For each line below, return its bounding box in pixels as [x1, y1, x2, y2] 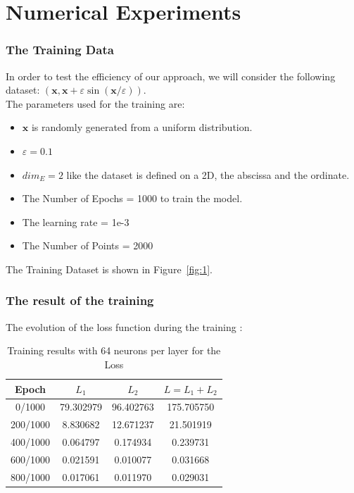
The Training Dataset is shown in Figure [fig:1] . [6, 261, 213, 276]
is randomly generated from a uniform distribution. [31, 120, 253, 135]
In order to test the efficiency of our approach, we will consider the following [6, 68, 336, 83]
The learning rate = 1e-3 [22, 214, 129, 229]
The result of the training [6, 292, 154, 309]
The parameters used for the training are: [6, 96, 185, 111]
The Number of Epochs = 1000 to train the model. [22, 191, 243, 206]
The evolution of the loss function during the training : [6, 319, 243, 334]
